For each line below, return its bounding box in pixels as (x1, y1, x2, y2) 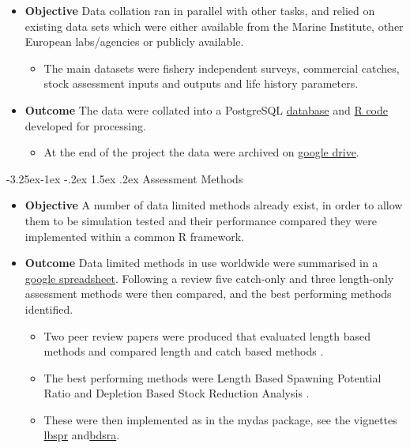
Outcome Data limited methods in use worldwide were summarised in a (24, 254, 378, 271)
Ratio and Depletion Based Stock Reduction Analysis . (43, 385, 310, 401)
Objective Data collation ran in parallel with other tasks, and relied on (24, 2, 375, 18)
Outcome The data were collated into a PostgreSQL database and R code (24, 101, 389, 118)
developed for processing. (24, 117, 146, 134)
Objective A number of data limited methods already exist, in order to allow (24, 197, 403, 213)
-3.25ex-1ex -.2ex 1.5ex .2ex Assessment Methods (6, 170, 243, 186)
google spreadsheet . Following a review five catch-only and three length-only (24, 269, 394, 286)
